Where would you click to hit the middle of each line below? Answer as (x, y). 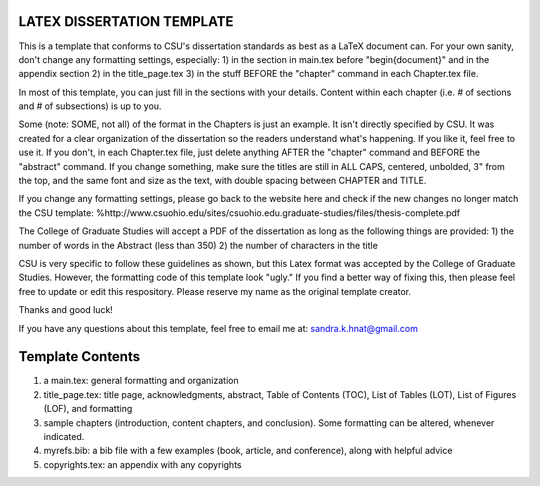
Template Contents (79, 356)
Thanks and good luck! (66, 310)
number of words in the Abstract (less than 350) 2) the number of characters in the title (198, 245)
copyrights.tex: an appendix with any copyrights (142, 464)
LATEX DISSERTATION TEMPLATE (126, 21)
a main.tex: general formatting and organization (141, 381)
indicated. (64, 437)
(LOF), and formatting (88, 409)
